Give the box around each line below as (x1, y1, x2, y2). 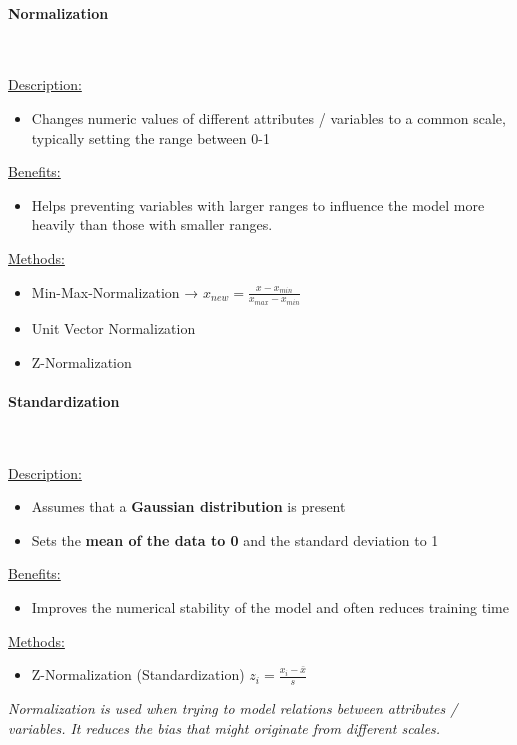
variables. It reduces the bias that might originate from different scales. (8, 717, 441, 738)
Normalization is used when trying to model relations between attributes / (8, 697, 458, 718)
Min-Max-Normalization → (31, 281, 199, 302)
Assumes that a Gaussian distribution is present (31, 496, 346, 517)
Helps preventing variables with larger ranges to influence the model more (31, 194, 485, 215)
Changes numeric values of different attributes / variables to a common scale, (31, 107, 506, 128)
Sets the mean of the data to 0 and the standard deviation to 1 (31, 529, 439, 550)
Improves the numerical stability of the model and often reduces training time (31, 596, 509, 617)
